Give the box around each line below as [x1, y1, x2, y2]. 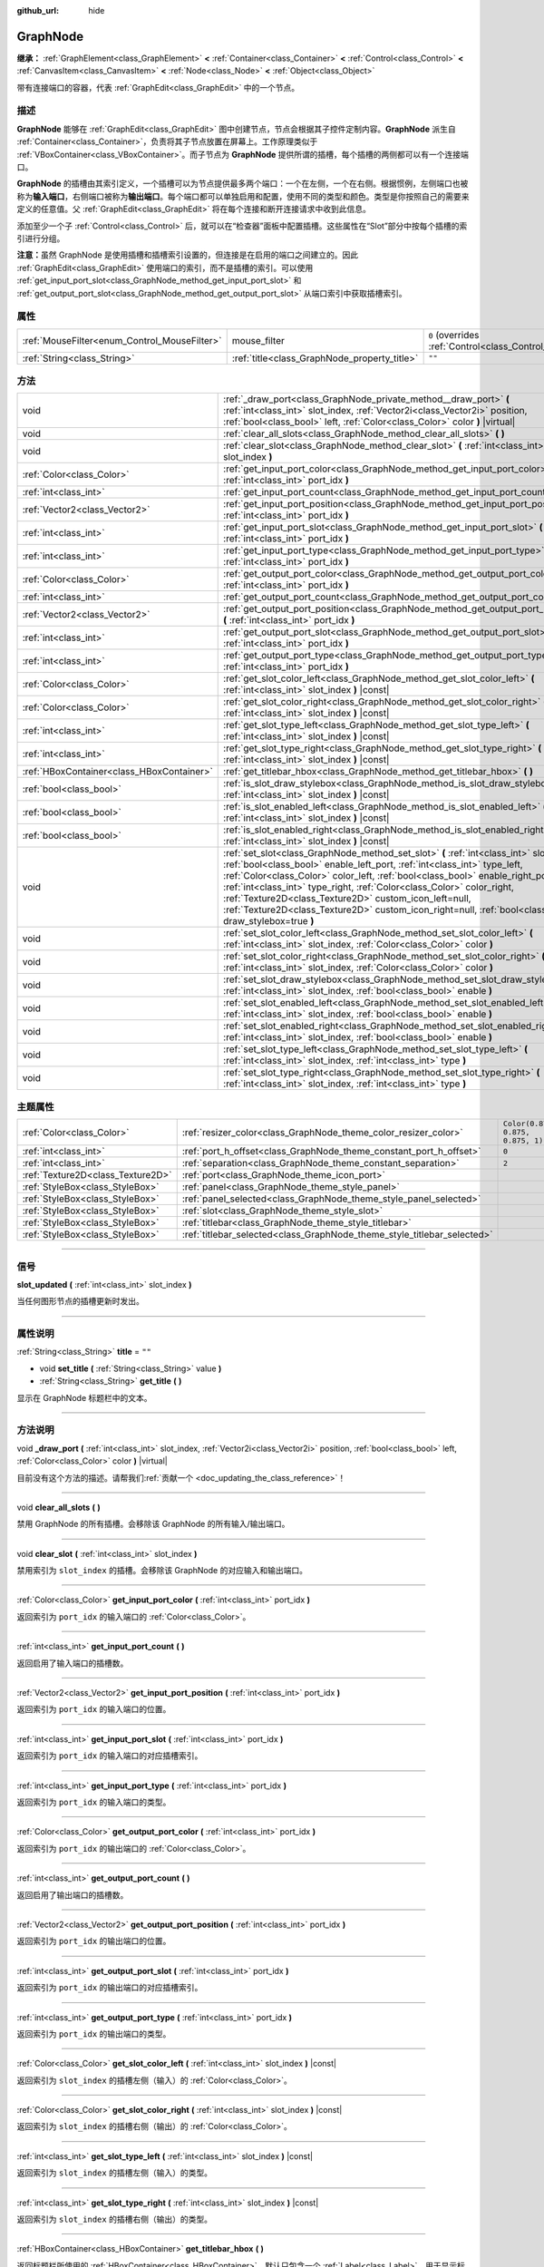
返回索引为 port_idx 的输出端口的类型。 [16, 2028, 171, 2039]
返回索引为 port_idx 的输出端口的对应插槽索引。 [16, 1982, 203, 1993]
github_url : [16, 5, 59, 15]
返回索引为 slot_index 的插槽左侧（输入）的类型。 [16, 2167, 213, 2178]
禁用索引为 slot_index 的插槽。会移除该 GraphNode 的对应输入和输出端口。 [16, 1565, 308, 1576]
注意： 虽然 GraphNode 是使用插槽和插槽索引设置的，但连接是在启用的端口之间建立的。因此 [16, 249, 358, 260]
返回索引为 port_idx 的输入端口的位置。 [16, 1704, 171, 1715]
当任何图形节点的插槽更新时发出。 [16, 1296, 144, 1307]
